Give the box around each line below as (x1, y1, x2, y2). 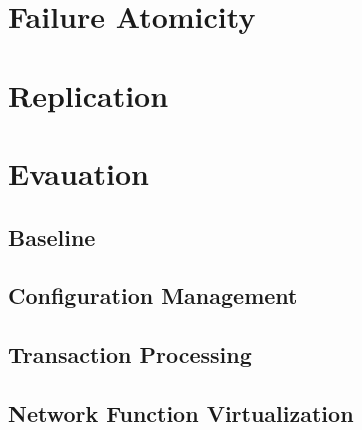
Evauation (8, 152, 150, 193)
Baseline (8, 221, 96, 252)
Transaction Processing (8, 339, 252, 370)
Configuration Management (8, 280, 298, 311)
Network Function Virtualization (8, 397, 354, 428)
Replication (8, 74, 169, 115)
